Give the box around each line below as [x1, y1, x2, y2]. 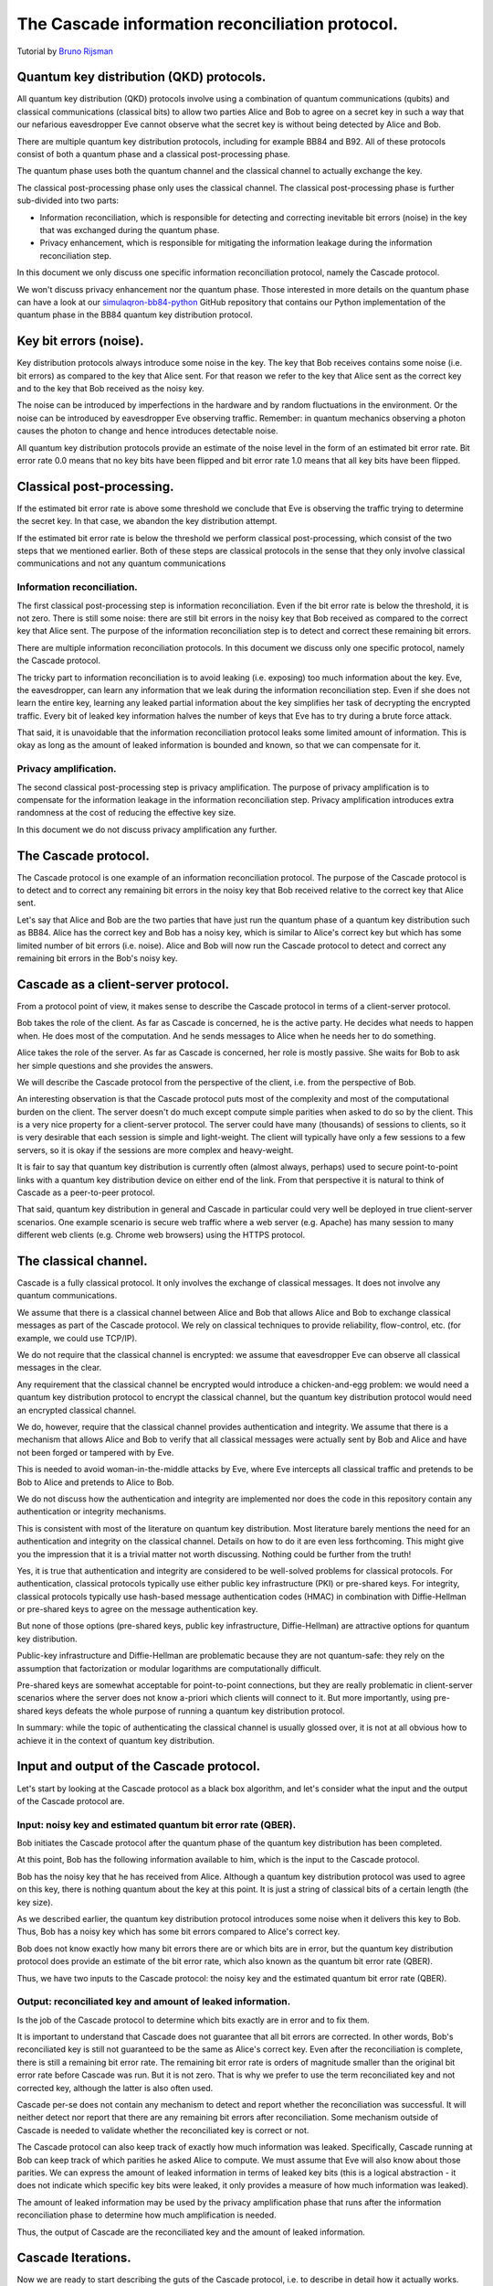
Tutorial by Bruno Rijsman [16, 46, 114, 57]
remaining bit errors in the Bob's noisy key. [16, 953, 178, 964]
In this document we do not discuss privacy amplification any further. [16, 824, 278, 835]
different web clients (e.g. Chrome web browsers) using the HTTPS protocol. [16, 1230, 306, 1241]
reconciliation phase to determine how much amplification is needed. [16, 2209, 278, 2221]
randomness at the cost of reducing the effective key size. [16, 807, 236, 818]
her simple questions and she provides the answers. [16, 1060, 214, 1071]
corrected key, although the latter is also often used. [16, 2082, 214, 2093]
